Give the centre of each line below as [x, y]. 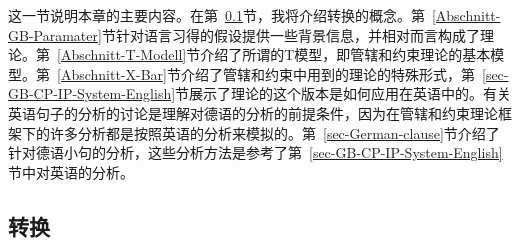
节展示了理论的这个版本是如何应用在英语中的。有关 [343, 93]
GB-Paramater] [55, 34]
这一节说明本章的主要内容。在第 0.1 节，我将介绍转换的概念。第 [216, 15]
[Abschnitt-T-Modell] [122, 54]
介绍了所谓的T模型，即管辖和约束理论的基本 [345, 54]
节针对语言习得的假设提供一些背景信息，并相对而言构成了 [290, 34]
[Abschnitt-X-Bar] [112, 73]
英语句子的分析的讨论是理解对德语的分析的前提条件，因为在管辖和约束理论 [253, 112]
